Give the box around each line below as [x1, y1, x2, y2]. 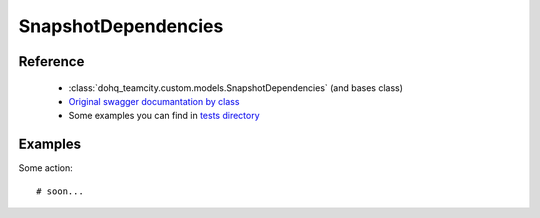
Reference [18, 53, 85, 70]
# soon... [36, 185, 84, 197]
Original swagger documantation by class [68, 95, 240, 107]
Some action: [18, 162, 74, 174]
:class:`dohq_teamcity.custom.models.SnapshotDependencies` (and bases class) [68, 81, 404, 94]
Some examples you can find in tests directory [68, 110, 260, 122]
